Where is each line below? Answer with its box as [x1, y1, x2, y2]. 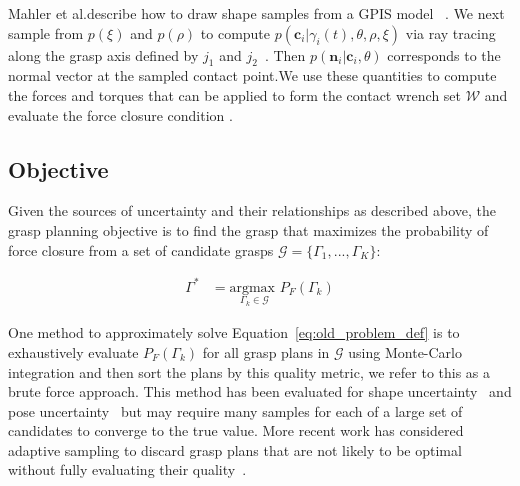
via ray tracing [405, 22, 496, 43]
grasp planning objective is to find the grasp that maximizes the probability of [8, 219, 489, 240]
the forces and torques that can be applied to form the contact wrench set [8, 84, 462, 105]
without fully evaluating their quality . [8, 459, 247, 480]
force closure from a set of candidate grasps [8, 239, 274, 260]
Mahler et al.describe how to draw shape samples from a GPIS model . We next [8, 3, 505, 23]
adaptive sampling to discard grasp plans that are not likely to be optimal [8, 439, 462, 460]
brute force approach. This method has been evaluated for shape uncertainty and [8, 381, 512, 402]
